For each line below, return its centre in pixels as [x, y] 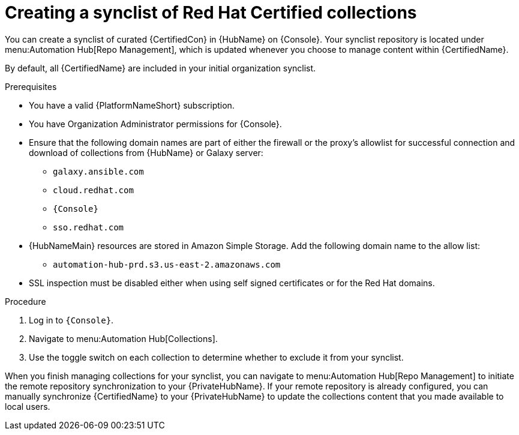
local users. [28, 406]
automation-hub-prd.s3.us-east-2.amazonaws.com [167, 264]
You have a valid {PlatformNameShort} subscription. [132, 105]
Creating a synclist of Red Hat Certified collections [211, 13]
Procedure [25, 301]
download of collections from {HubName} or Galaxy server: [146, 152]
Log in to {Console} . [71, 320]
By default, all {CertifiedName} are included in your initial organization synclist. [160, 68]
